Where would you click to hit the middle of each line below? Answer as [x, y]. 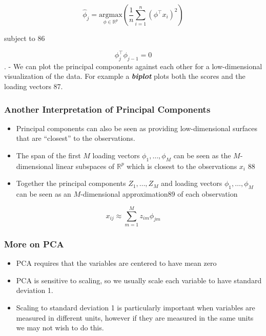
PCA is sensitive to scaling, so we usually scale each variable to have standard [139, 280]
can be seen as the [202, 155]
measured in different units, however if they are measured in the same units [135, 317]
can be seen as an [44, 194]
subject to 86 [25, 38]
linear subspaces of [85, 166]
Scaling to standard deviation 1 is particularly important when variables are [136, 307]
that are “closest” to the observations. [76, 138]
